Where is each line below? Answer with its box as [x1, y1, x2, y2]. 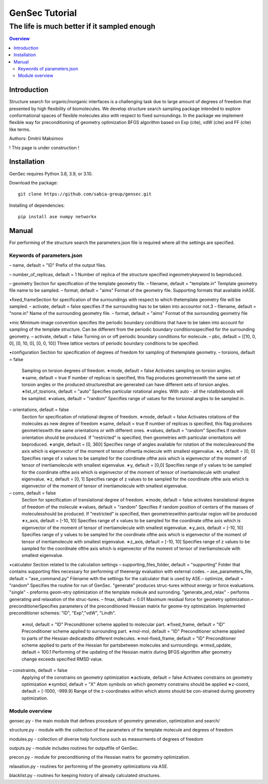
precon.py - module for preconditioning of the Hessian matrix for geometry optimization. [9, 754, 191, 760]
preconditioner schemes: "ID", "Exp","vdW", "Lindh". [9, 610, 116, 616]
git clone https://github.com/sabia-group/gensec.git [18, 191, 151, 197]
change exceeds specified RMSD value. [21, 656, 103, 662]
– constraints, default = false [9, 667, 68, 673]
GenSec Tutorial [9, 7, 77, 18]
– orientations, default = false [9, 407, 69, 413]
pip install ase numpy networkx [18, 214, 97, 220]
